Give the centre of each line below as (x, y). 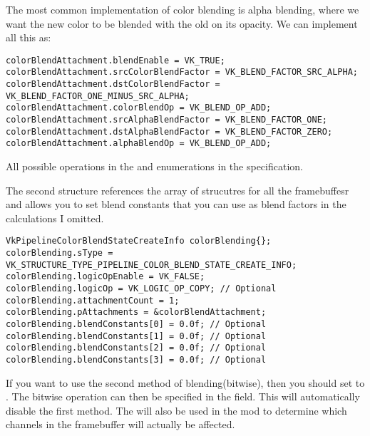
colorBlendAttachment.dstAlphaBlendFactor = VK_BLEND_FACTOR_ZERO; (169, 131)
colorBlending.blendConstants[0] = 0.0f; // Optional (136, 324)
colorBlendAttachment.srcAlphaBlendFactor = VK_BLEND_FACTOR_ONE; (167, 120)
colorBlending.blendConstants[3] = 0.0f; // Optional (136, 359)
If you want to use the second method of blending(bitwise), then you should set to (185, 382)
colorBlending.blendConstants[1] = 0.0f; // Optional (136, 336)
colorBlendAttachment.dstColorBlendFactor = (113, 84)
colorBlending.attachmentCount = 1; (93, 300)
